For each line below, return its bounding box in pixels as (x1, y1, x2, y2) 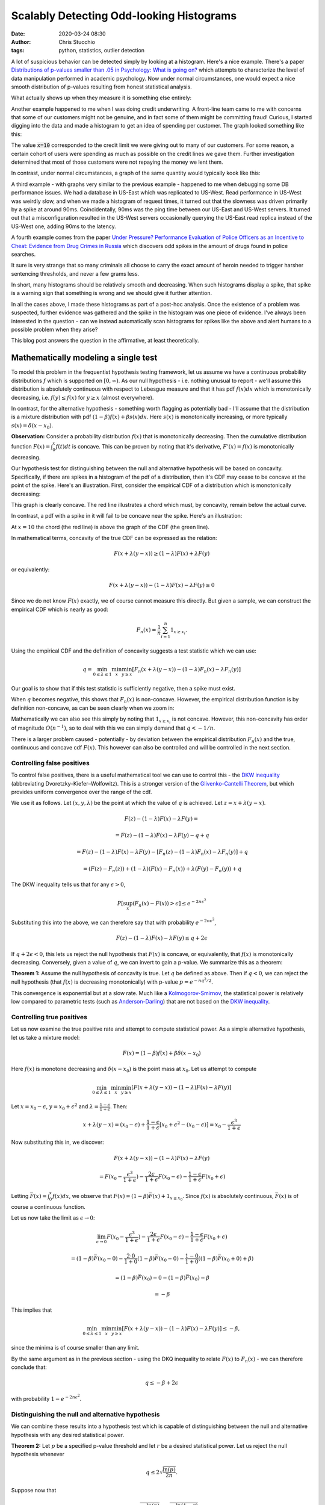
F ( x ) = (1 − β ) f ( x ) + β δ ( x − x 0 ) (122, 1049, 201, 1058)
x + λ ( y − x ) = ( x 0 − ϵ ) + (82, 1121, 146, 1129)
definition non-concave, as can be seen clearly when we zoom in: (11, 704, 175, 712)
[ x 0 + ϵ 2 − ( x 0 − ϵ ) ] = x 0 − (159, 1120, 227, 1129)
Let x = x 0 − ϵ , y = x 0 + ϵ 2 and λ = (11, 1102, 99, 1112)
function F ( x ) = (11, 443, 51, 450)
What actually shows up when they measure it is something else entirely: (11, 94, 192, 102)
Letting (11, 1193, 29, 1200)
